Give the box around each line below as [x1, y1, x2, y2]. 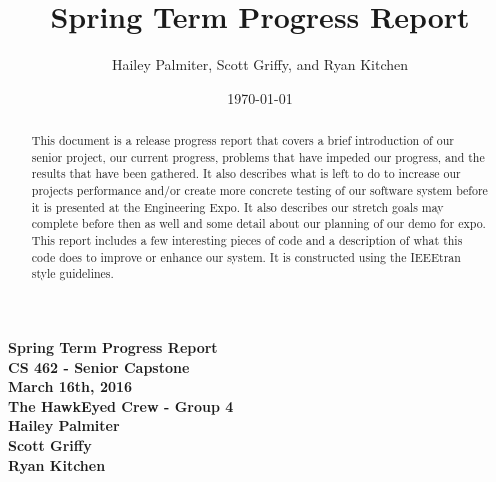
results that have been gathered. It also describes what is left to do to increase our [31, 165, 461, 182]
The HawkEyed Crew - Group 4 [8, 395, 234, 416]
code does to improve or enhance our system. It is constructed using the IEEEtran [31, 248, 461, 265]
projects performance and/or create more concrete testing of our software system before [31, 182, 488, 199]
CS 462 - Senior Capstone [8, 356, 190, 377]
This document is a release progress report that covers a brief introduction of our [31, 132, 454, 149]
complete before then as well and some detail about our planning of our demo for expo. [31, 215, 486, 232]
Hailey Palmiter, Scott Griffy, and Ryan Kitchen [111, 54, 409, 75]
